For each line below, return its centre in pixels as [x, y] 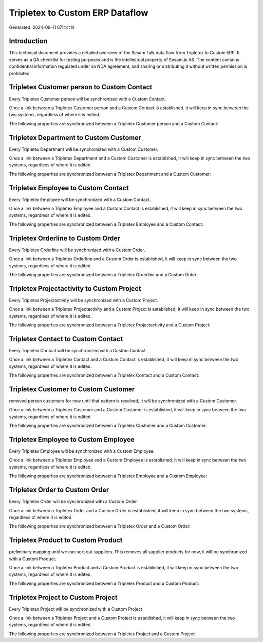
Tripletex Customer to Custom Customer [72, 389]
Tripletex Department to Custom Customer [75, 137]
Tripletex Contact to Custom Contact [66, 339]
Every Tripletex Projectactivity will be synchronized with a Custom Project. [84, 300]
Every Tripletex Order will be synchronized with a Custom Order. [74, 502]
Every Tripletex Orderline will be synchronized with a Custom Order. [77, 250]
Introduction [28, 41]
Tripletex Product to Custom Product [66, 540]
